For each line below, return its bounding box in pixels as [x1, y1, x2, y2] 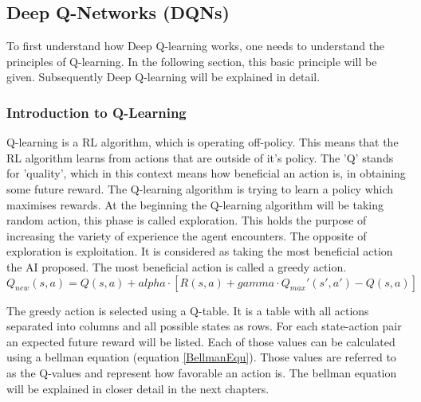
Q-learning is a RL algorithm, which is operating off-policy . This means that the [6, 134, 399, 150]
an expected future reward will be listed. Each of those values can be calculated [6, 333, 395, 349]
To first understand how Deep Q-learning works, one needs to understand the [6, 37, 385, 54]
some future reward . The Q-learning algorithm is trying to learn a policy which [6, 180, 394, 197]
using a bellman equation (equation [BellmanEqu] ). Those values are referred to [6, 349, 396, 365]
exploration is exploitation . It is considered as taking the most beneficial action [6, 243, 393, 260]
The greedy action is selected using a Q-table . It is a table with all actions [6, 302, 369, 318]
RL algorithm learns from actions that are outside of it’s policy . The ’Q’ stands [6, 149, 394, 166]
